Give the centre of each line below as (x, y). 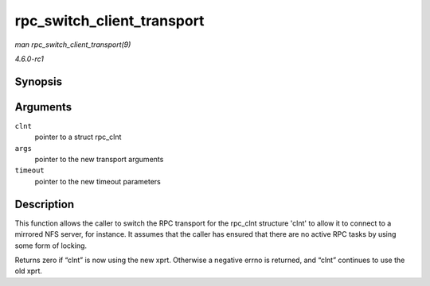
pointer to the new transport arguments (99, 160)
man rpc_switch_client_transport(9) (73, 44)
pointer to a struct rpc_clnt (78, 137)
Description (45, 204)
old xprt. (29, 271)
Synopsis (39, 81)
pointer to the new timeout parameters (98, 181)
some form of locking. (51, 245)
